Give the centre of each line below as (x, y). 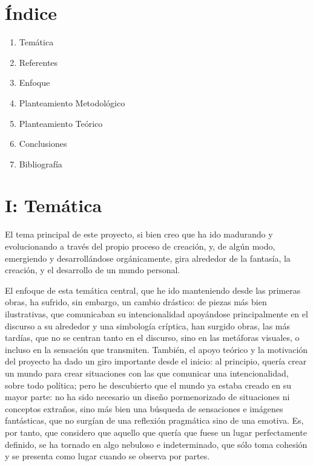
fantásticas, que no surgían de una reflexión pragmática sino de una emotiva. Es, (154, 420)
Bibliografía (41, 163)
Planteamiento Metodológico (72, 102)
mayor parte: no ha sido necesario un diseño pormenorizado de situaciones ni (147, 397)
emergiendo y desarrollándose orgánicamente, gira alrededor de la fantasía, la (148, 258)
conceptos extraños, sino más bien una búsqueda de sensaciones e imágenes (144, 408)
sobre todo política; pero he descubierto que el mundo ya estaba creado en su (148, 385)
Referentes (38, 62)
